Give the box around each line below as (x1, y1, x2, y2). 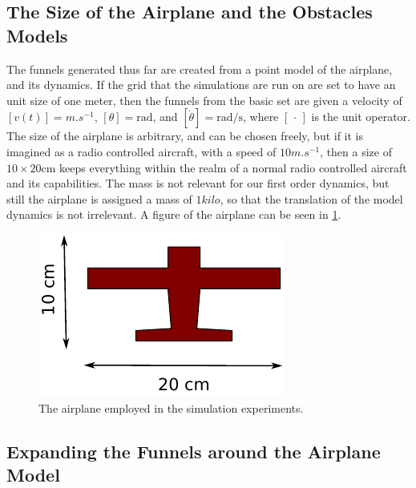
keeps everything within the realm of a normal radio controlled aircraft (59, 159, 407, 175)
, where (242, 108, 279, 125)
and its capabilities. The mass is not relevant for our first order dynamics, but (6, 175, 390, 192)
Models (6, 22, 68, 47)
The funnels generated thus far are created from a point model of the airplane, (6, 60, 393, 77)
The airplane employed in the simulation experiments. (38, 399, 304, 416)
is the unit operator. (311, 108, 410, 125)
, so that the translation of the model (220, 190, 403, 207)
